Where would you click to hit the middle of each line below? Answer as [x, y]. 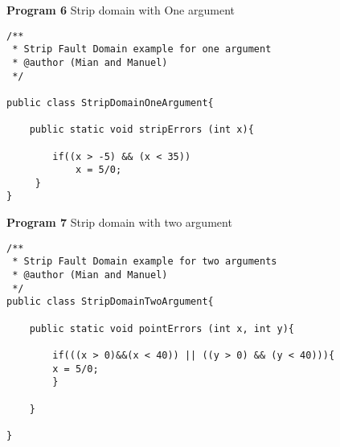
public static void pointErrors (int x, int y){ [162, 328]
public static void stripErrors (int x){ [141, 130]
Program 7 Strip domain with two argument [119, 222]
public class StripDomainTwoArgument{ [110, 302]
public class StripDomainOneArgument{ [110, 103]
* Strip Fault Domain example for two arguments [145, 262]
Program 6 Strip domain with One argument [121, 10]
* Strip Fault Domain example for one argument [142, 49]
